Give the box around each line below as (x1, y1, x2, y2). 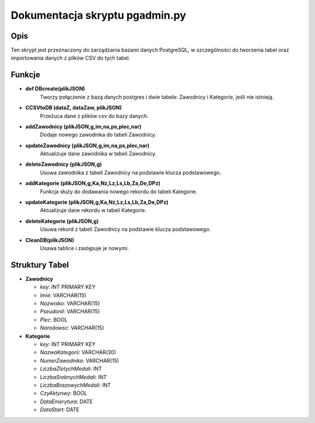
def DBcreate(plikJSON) (25, 85, 86, 92)
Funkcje (10, 70, 41, 80)
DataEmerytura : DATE (40, 398, 93, 405)
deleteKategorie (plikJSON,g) (25, 217, 99, 224)
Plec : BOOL (40, 316, 68, 323)
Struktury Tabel (10, 260, 69, 270)
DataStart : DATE (40, 406, 80, 413)
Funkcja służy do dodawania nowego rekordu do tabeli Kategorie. (40, 188, 198, 195)
